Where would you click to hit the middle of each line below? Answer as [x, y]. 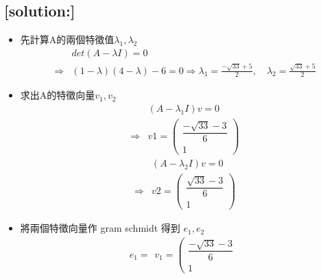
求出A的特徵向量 [58, 95]
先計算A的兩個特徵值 [67, 39]
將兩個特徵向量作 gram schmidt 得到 [100, 228]
